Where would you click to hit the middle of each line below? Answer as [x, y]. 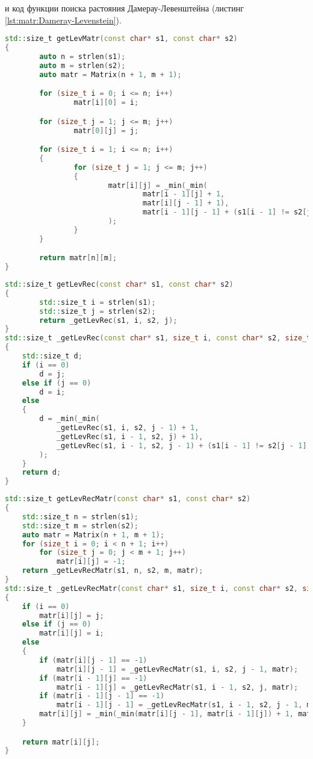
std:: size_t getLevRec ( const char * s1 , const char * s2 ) [119, 285]
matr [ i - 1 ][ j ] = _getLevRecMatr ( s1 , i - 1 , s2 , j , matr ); [177, 687]
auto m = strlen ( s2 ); [82, 65]
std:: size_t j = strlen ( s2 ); [98, 311]
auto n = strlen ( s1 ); [82, 56]
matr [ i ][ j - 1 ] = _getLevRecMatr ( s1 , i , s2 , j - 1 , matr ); [177, 669]
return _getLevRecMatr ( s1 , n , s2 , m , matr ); [113, 571]
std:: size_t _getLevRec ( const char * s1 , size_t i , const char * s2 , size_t [158, 338]
